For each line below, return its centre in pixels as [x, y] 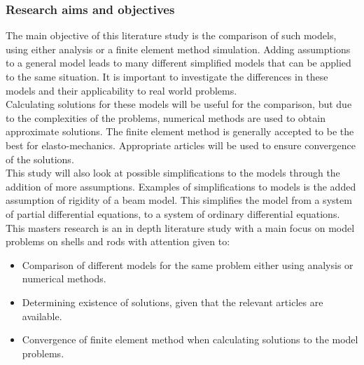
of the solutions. [40, 159]
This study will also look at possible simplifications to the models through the [173, 173]
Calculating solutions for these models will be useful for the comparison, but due [179, 104]
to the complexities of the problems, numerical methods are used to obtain [166, 117]
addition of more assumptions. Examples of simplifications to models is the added [181, 186]
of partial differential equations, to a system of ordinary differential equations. [173, 213]
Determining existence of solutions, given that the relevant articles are [173, 302]
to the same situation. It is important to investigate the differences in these [167, 76]
